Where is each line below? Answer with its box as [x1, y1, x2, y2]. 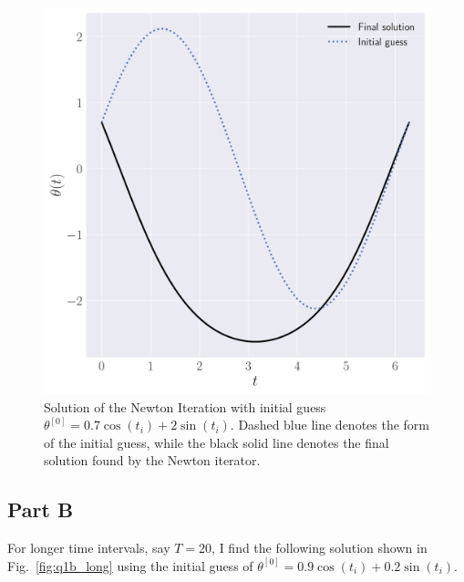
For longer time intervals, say [7, 538, 170, 557]
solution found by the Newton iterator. [44, 451, 261, 470]
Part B [7, 495, 74, 524]
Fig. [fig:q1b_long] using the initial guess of [7, 556, 253, 575]
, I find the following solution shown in [211, 538, 428, 557]
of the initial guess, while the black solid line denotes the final [44, 432, 389, 452]
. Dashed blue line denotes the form [230, 415, 430, 434]
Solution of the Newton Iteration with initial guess [44, 397, 326, 416]
